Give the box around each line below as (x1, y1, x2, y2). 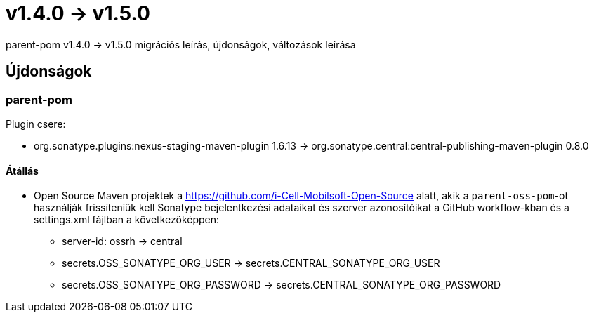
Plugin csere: (6, 117, 66, 130)
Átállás (6, 164, 39, 177)
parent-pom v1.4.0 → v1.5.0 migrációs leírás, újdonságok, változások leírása (6, 38, 356, 51)
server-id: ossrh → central (62, 235, 183, 248)
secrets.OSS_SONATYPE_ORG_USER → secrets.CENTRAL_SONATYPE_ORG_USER (62, 257, 440, 270)
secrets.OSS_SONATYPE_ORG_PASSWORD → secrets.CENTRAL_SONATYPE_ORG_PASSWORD (62, 279, 501, 291)
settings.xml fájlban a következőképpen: (34, 213, 220, 226)
